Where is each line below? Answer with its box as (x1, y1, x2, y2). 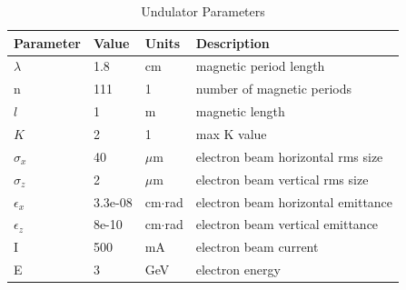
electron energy (195, 260, 281, 279)
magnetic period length (195, 56, 325, 75)
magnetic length (195, 102, 285, 121)
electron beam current (195, 237, 319, 256)
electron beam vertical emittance (195, 215, 379, 234)
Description (195, 33, 270, 52)
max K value (195, 124, 267, 143)
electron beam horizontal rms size (195, 146, 383, 165)
